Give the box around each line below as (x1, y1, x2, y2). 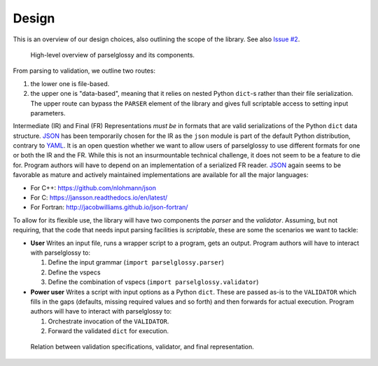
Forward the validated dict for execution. (48, 327, 169, 335)
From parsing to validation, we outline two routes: (13, 66, 155, 75)
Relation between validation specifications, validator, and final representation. (30, 343, 255, 351)
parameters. (30, 108, 66, 117)
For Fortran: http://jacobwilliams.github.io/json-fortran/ (30, 203, 188, 211)
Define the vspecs (48, 268, 101, 276)
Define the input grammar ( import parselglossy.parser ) (48, 258, 224, 267)
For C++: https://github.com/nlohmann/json (30, 183, 157, 192)
